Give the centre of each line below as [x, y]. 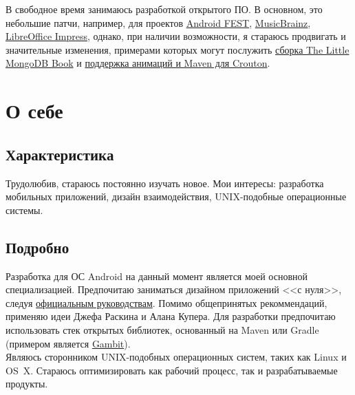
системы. [24, 210]
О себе [34, 110]
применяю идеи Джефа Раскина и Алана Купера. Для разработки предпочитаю [171, 316]
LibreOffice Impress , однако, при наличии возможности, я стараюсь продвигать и [176, 36]
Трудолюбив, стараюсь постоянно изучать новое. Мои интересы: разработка [165, 183]
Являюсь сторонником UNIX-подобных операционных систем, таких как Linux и [176, 357]
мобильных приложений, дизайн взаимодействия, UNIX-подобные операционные [176, 196]
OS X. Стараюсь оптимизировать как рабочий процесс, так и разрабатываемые [172, 370]
